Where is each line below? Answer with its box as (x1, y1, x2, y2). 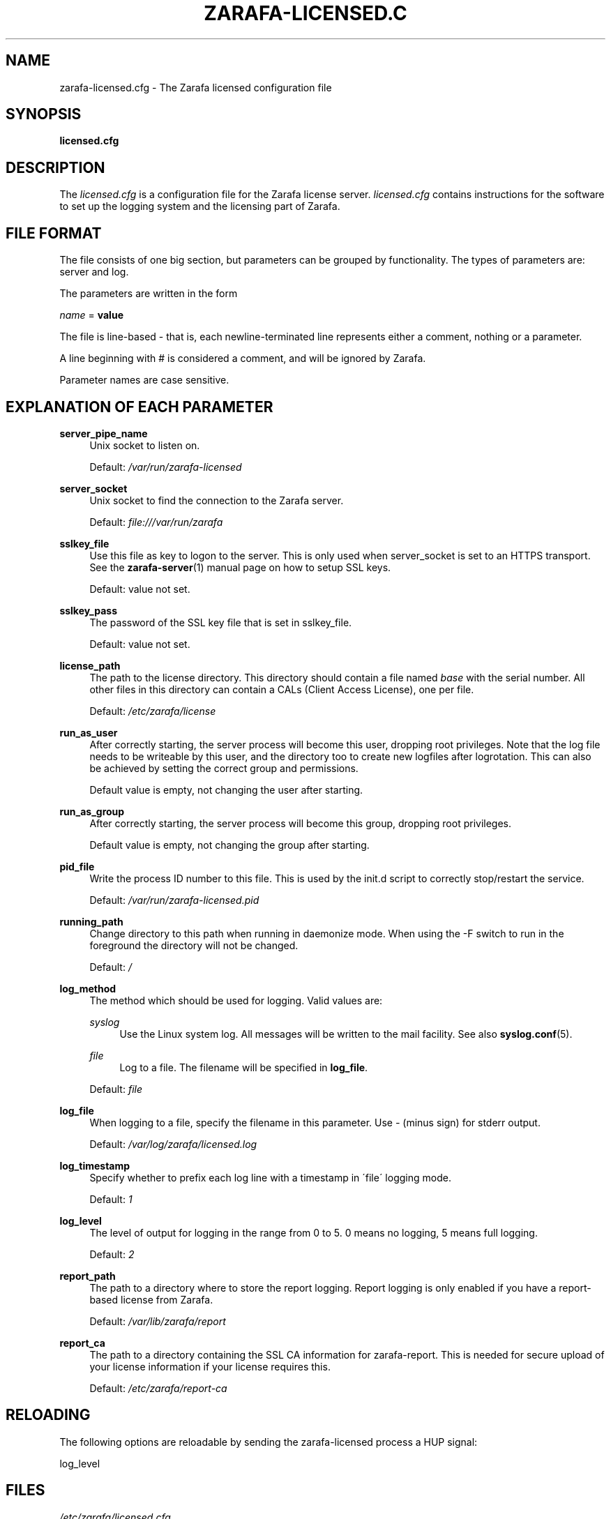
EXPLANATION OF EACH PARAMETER (6, 398, 273, 416)
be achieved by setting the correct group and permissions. (89, 762, 359, 774)
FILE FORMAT (6, 224, 102, 242)
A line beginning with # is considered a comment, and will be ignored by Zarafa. (59, 352, 426, 365)
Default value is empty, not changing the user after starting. (89, 783, 363, 796)
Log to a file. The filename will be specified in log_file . (119, 1061, 368, 1073)
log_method (59, 982, 116, 995)
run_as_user (59, 726, 118, 739)
